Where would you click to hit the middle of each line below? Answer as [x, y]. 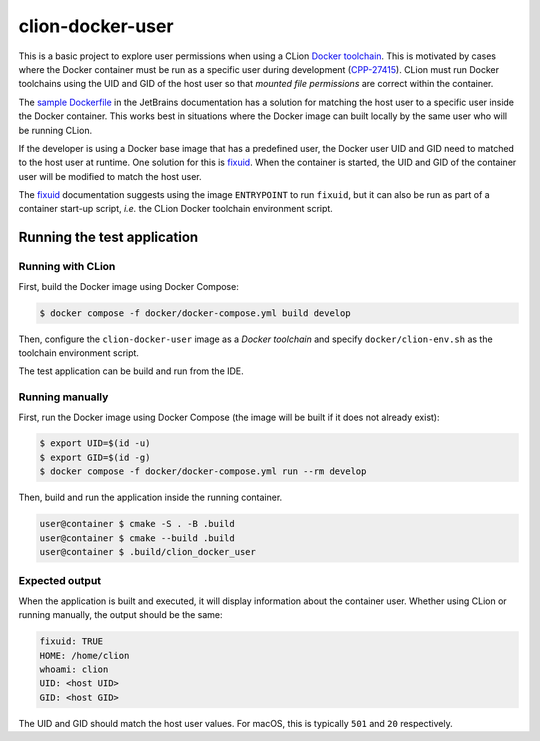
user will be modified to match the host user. [110, 176]
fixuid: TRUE [71, 641]
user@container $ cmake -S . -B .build [137, 524]
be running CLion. [55, 130]
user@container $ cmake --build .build [137, 538]
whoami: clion [74, 669]
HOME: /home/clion [84, 655]
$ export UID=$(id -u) [95, 443]
